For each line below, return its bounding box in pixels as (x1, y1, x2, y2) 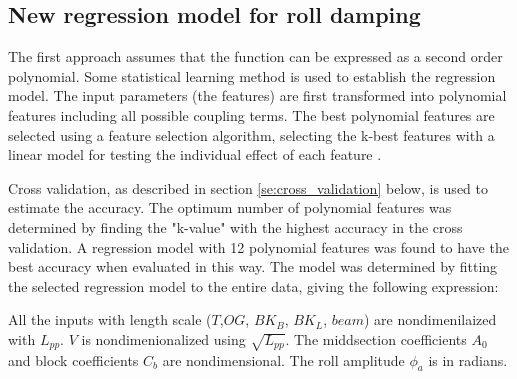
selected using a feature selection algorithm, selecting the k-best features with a (8, 124, 495, 145)
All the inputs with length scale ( (8, 309, 212, 330)
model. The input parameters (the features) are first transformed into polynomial (8, 85, 507, 106)
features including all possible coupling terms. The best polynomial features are (8, 104, 495, 125)
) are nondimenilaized (364, 309, 497, 330)
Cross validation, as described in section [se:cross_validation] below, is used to (8, 177, 488, 198)
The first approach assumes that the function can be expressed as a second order (8, 46, 503, 67)
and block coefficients (8, 349, 139, 370)
